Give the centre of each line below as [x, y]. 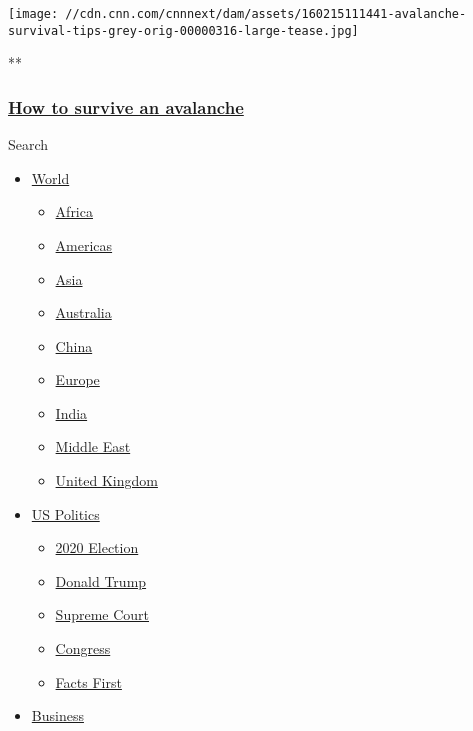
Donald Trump [101, 580]
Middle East [93, 446]
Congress [83, 648]
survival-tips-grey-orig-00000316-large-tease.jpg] [183, 30]
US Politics [65, 513]
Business [57, 715]
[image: [33, 14]
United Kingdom [106, 480]
